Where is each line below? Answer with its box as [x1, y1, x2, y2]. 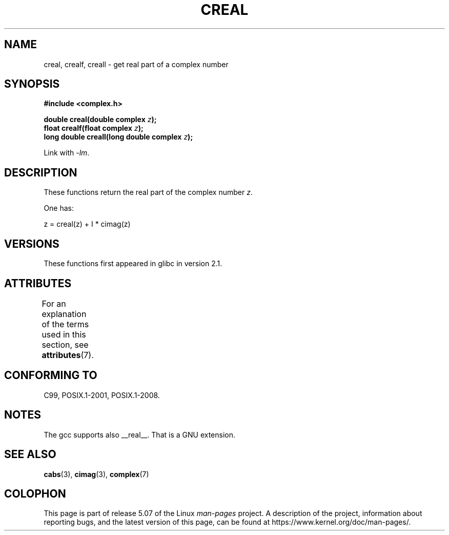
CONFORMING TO [4, 369, 97, 382]
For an [42, 298, 66, 309]
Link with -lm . [44, 148, 90, 157]
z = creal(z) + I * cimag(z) [44, 220, 131, 229]
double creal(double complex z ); [44, 115, 157, 124]
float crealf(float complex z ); [44, 124, 144, 133]
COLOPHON [4, 487, 66, 500]
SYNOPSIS [4, 77, 60, 91]
